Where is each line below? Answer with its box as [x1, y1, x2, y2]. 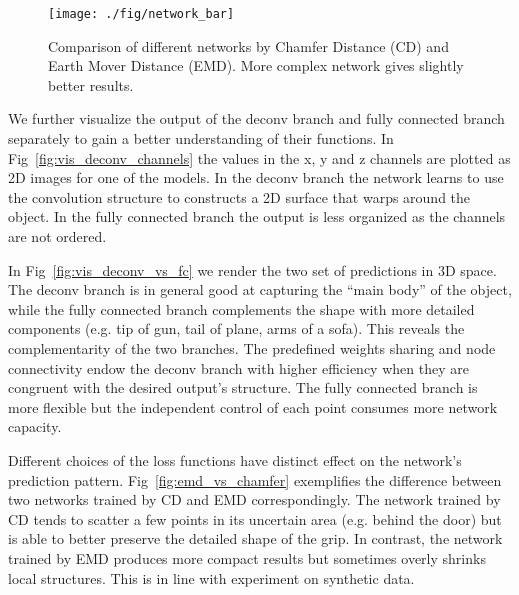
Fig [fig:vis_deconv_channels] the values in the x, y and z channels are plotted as [8, 147, 511, 168]
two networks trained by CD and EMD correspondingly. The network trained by [8, 489, 501, 510]
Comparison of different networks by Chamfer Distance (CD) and [48, 35, 449, 56]
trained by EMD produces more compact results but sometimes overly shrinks [8, 547, 486, 568]
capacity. [8, 416, 62, 437]
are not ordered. [8, 226, 107, 246]
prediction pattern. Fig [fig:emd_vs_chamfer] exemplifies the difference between [8, 469, 502, 490]
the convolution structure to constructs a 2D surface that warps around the [8, 186, 471, 207]
